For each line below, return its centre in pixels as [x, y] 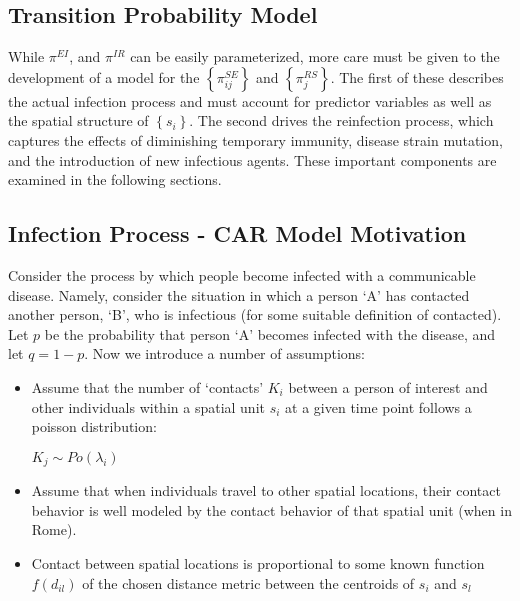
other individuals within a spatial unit [148, 406]
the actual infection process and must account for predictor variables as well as [250, 100]
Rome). [54, 529]
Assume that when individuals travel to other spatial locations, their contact [266, 490]
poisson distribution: [94, 426]
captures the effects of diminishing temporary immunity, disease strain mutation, [255, 139]
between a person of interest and [388, 386]
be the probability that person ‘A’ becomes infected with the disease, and [270, 333]
